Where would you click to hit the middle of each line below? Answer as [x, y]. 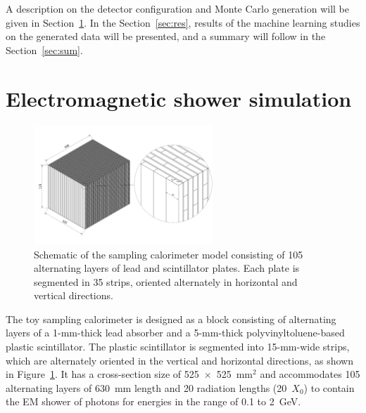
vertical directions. [74, 295]
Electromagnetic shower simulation [179, 98]
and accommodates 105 [310, 374]
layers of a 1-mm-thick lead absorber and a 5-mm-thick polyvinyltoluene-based [175, 333]
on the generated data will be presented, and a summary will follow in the [166, 36]
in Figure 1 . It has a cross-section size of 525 [102, 374]
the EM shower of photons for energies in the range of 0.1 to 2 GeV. [153, 401]
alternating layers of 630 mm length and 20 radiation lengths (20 [146, 387]
